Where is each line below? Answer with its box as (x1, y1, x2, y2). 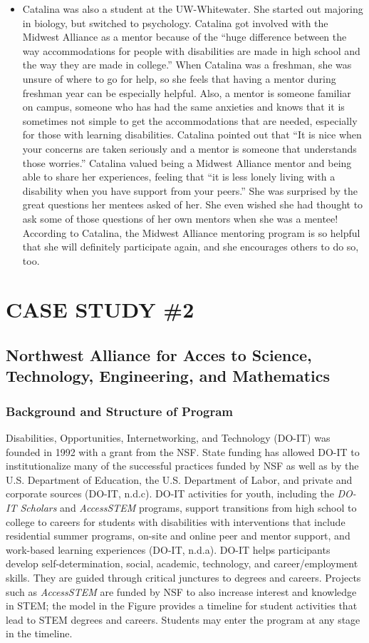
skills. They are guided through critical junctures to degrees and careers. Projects (6, 569, 361, 584)
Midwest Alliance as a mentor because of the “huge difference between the (22, 29, 347, 44)
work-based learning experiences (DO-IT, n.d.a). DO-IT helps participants (6, 542, 331, 557)
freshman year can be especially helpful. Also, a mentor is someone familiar (22, 85, 351, 100)
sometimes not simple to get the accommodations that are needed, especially (22, 113, 358, 128)
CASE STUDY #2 (6, 295, 194, 324)
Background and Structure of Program (6, 402, 233, 420)
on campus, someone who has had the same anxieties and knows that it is (22, 99, 345, 114)
